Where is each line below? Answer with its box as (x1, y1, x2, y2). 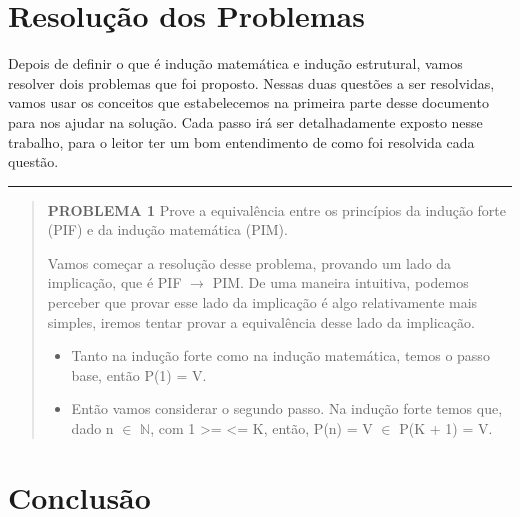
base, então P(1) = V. (71, 364, 207, 385)
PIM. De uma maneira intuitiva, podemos (212, 272, 469, 293)
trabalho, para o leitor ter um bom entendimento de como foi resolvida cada (8, 131, 475, 152)
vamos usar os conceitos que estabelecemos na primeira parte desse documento (8, 92, 489, 113)
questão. (8, 151, 59, 172)
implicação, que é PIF (47, 272, 182, 293)
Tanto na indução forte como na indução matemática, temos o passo (71, 345, 490, 366)
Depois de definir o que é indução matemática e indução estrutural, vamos (8, 53, 463, 74)
